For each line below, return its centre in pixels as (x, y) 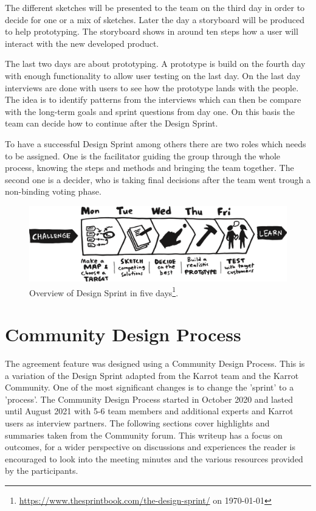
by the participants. (42, 471)
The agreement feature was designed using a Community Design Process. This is (155, 363)
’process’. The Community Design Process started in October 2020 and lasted (149, 399)
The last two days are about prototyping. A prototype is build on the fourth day (155, 64)
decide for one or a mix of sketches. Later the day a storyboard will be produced (155, 19)
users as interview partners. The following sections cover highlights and (137, 423)
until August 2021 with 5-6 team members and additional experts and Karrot (149, 411)
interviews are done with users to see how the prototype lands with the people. (152, 87)
